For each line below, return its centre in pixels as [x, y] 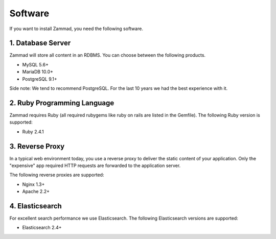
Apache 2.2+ [36, 192]
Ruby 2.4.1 [33, 132]
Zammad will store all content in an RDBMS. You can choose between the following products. [108, 55]
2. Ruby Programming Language [62, 103]
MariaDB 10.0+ [38, 72]
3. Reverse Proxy [37, 146]
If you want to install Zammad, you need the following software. [76, 29]
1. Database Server [40, 43]
